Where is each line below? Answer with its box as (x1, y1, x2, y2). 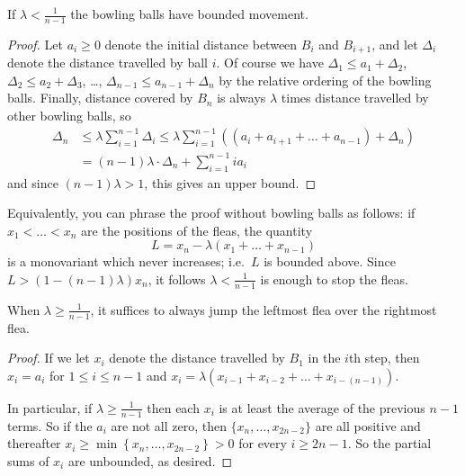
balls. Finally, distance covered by (7, 88, 193, 107)
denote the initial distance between (104, 34, 298, 53)
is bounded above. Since (264, 252, 396, 271)
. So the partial (347, 434, 432, 453)
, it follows (148, 269, 206, 288)
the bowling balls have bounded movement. (70, 4, 309, 22)
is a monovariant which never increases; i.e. (7, 252, 245, 271)
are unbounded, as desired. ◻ (67, 451, 233, 470)
